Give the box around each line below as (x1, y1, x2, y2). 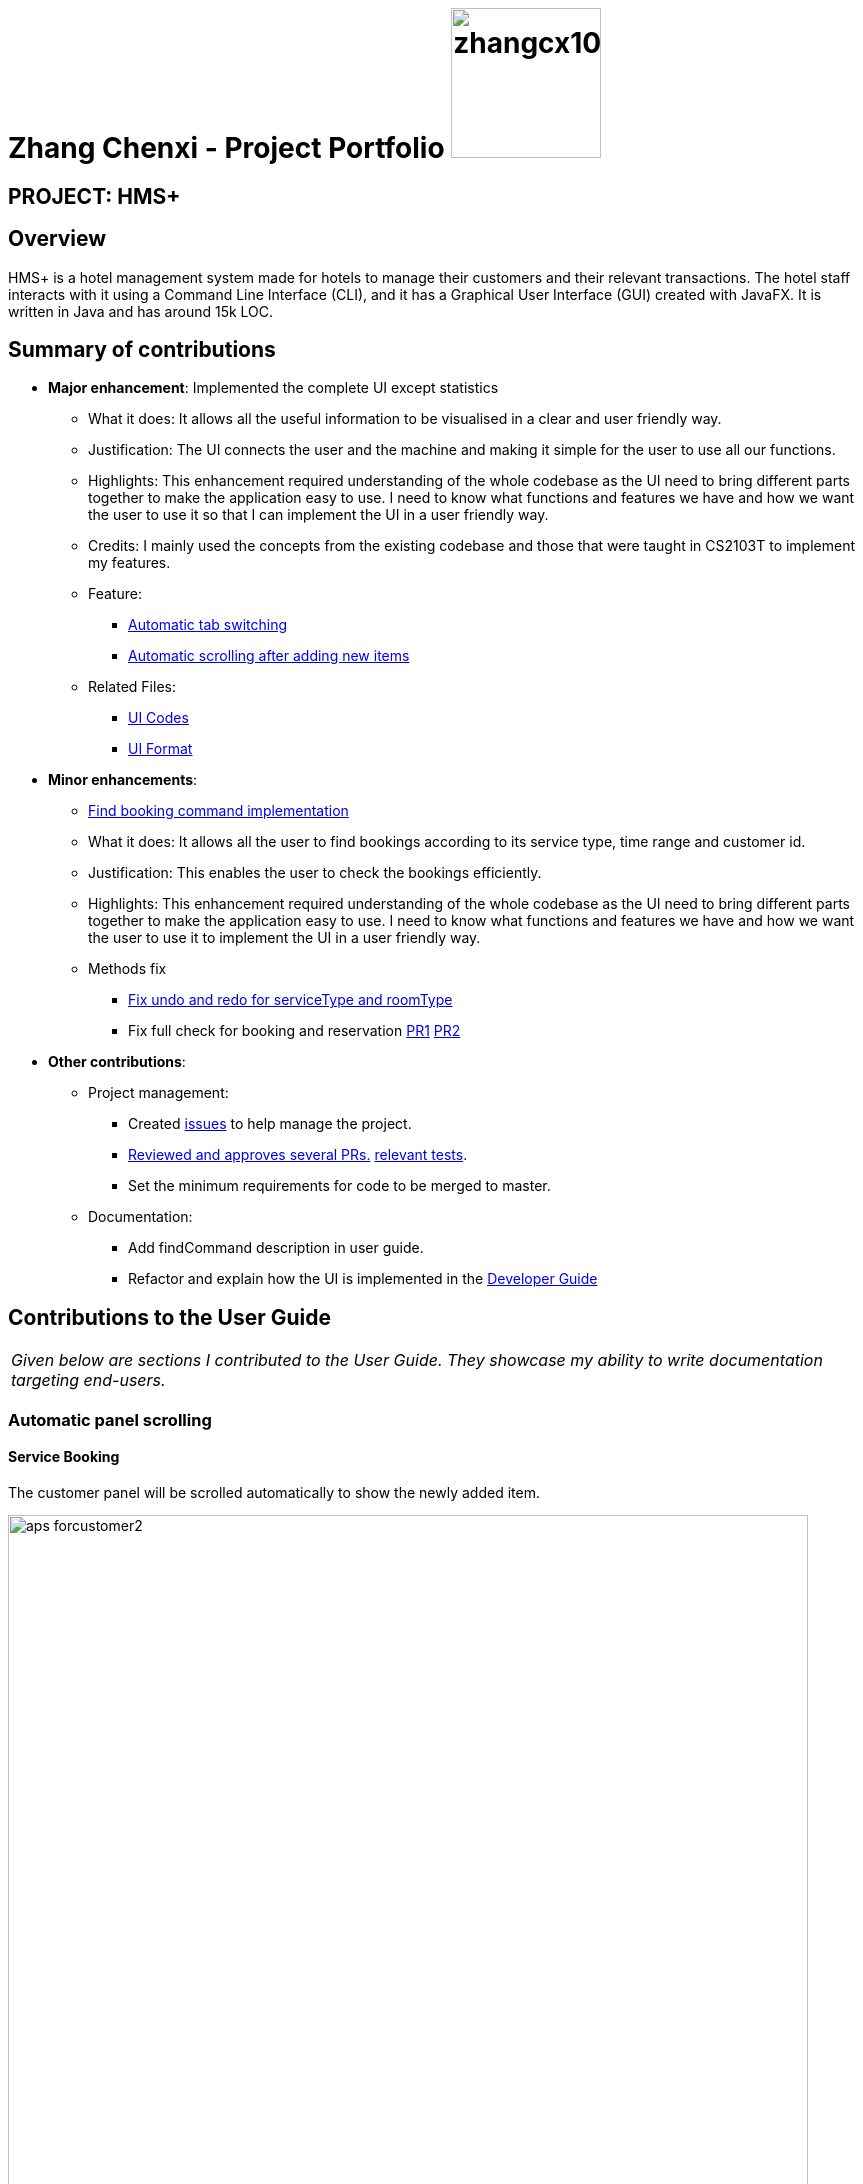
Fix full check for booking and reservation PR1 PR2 (128, 1022, 461, 1040)
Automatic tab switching (128, 616, 288, 634)
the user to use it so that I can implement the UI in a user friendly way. (88, 506, 549, 524)
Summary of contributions (8, 337, 276, 363)
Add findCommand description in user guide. (128, 1239, 424, 1257)
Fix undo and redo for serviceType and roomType (128, 991, 453, 1009)
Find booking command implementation (88, 802, 349, 820)
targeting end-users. (11, 1370, 166, 1391)
